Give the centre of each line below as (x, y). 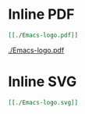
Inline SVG (42, 82)
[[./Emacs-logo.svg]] (43, 102)
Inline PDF (42, 14)
